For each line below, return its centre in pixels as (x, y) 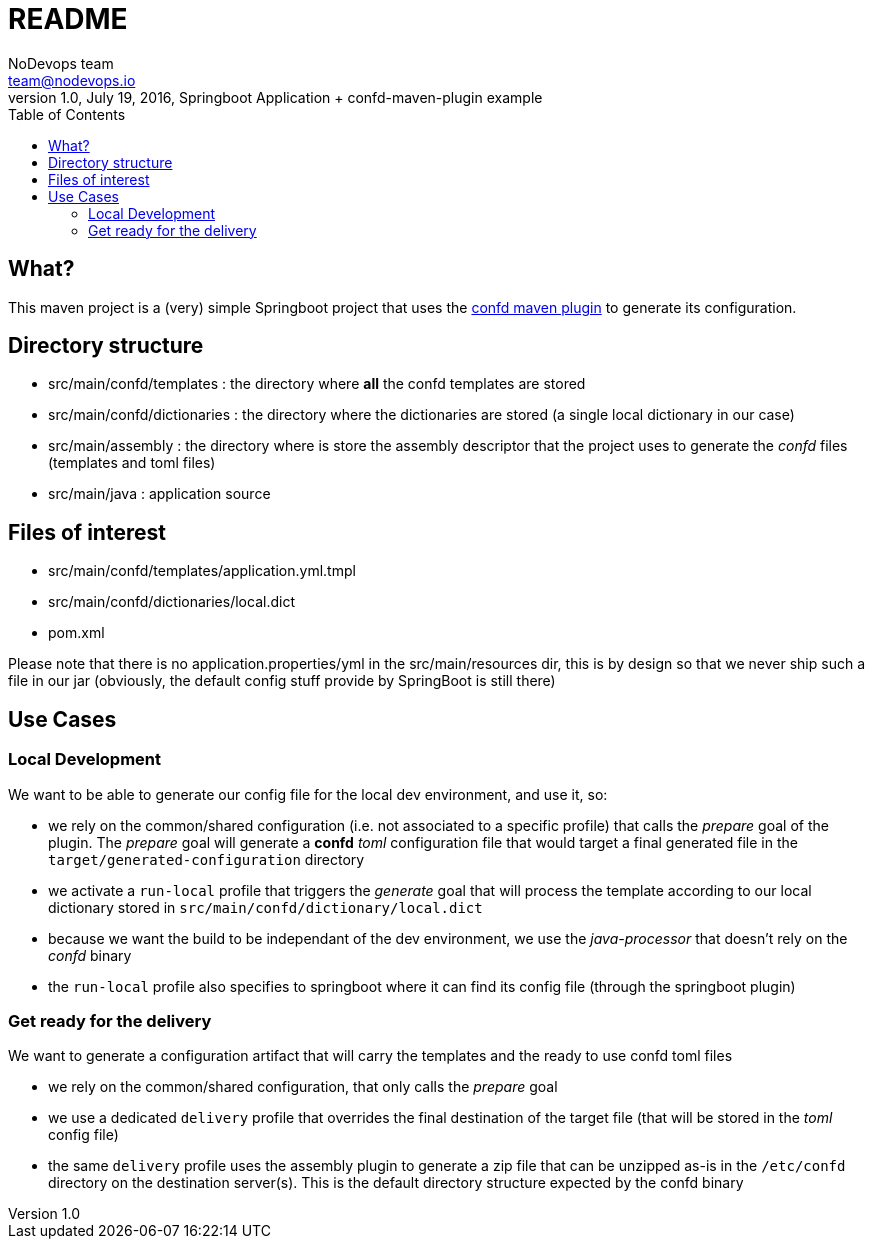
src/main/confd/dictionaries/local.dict (171, 602)
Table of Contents (67, 114)
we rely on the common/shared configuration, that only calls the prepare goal (303, 1087)
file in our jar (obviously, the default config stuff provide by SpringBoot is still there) (282, 681)
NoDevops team (61, 63)
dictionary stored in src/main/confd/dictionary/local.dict (265, 907)
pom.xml (76, 633)
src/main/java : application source (159, 494)
